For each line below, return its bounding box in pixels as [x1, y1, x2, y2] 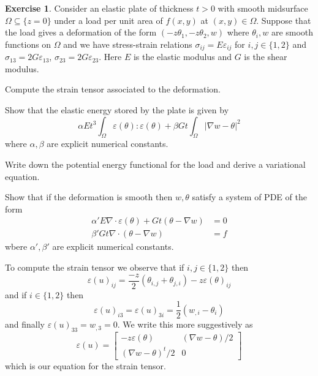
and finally [5, 318, 45, 331]
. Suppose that [256, 13, 311, 26]
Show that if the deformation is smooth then [5, 190, 173, 203]
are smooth [271, 26, 314, 39]
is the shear [244, 50, 287, 63]
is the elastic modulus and [133, 50, 232, 63]
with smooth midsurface [218, 2, 308, 14]
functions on [5, 37, 51, 50]
